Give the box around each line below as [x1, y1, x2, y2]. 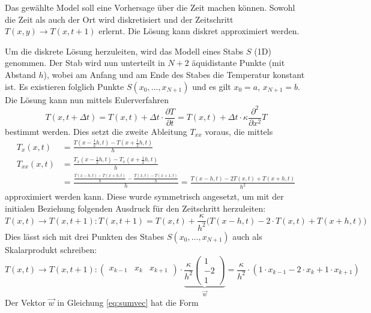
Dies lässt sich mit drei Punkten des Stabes [5, 230, 164, 242]
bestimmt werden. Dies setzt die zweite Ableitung [5, 125, 187, 137]
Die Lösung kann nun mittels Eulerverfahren [5, 93, 169, 106]
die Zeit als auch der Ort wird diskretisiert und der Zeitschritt [5, 13, 234, 25]
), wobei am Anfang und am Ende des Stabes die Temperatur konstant [43, 68, 305, 80]
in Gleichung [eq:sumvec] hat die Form [57, 296, 199, 308]
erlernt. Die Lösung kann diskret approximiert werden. [98, 25, 300, 37]
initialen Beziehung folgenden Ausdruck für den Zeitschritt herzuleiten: [5, 201, 266, 214]
